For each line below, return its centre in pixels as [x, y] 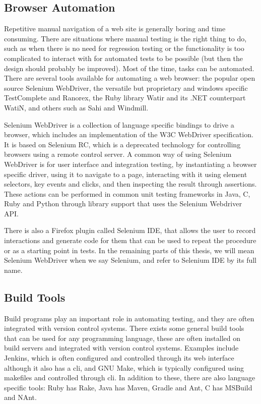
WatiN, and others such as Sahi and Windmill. [76, 107]
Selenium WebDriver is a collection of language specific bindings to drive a [119, 124]
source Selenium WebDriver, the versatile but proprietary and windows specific [126, 88]
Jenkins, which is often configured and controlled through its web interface [119, 358]
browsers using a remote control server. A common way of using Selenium [118, 154]
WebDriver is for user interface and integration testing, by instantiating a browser [130, 164]
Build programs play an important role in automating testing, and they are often [129, 318]
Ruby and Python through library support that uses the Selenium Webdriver [123, 204]
